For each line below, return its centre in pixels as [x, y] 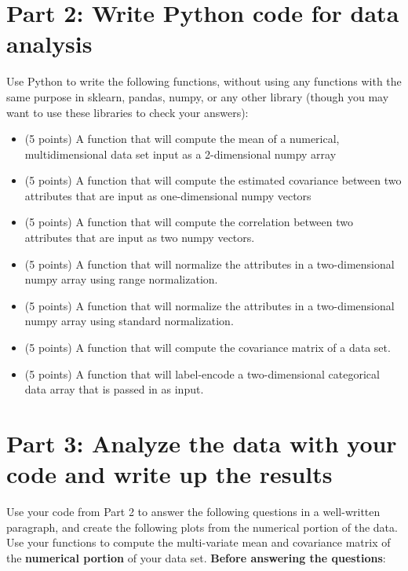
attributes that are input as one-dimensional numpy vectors [168, 195]
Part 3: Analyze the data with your [202, 443]
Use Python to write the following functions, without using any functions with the [204, 81]
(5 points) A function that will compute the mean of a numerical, [182, 139]
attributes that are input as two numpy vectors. [140, 238]
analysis [49, 44]
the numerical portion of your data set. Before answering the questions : [196, 557]
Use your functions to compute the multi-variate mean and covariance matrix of [199, 542]
